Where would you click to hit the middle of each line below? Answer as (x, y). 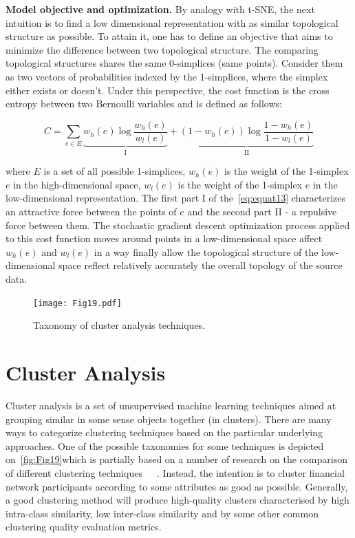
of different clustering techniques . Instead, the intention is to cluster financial (175, 472)
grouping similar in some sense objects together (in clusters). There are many (169, 419)
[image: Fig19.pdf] (77, 303)
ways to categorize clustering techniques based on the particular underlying (164, 432)
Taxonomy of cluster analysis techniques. (119, 325)
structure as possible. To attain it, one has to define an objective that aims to (169, 36)
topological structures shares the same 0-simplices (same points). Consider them (174, 63)
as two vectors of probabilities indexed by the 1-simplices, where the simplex (167, 76)
